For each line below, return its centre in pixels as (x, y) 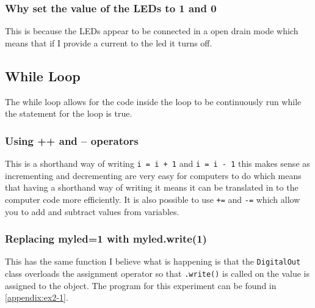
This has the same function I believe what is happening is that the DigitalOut (153, 261)
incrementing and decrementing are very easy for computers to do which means (153, 175)
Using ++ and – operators (72, 140)
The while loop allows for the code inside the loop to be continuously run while (153, 101)
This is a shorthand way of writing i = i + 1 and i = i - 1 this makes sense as (157, 163)
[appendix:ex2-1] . (37, 297)
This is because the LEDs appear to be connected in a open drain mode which (152, 31)
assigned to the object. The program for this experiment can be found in (141, 285)
